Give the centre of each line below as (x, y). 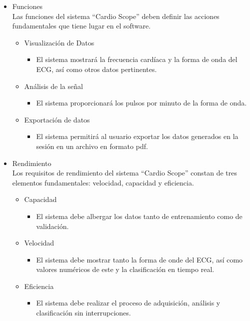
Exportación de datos (57, 119)
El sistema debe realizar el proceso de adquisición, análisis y (128, 303)
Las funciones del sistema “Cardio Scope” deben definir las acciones (116, 16)
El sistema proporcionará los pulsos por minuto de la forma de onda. (141, 103)
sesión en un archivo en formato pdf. (92, 146)
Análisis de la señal (53, 86)
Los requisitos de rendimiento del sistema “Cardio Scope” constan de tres (125, 173)
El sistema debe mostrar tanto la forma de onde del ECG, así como (139, 259)
